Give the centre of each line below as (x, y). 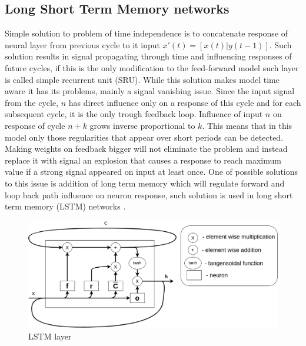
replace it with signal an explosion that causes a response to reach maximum (143, 160)
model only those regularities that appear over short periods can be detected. (144, 137)
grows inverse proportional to (142, 125)
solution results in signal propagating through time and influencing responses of (148, 56)
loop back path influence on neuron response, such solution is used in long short (149, 194)
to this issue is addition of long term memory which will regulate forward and (145, 183)
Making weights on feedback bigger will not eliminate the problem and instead (146, 149)
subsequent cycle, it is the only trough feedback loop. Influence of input (134, 114)
